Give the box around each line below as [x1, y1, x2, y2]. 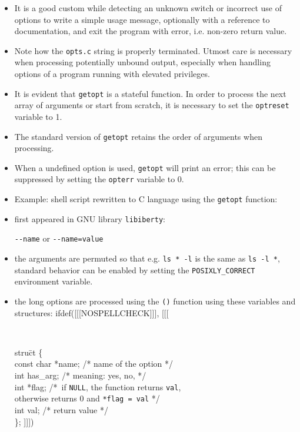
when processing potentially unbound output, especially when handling [14, 56, 271, 68]
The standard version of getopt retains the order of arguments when [14, 130, 262, 142]
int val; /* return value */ [14, 403, 108, 416]
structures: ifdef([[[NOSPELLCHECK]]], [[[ [14, 306, 169, 319]
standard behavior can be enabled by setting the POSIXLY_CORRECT [14, 263, 255, 276]
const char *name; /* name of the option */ [14, 357, 174, 370]
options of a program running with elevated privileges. [14, 68, 210, 80]
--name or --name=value [14, 232, 104, 245]
